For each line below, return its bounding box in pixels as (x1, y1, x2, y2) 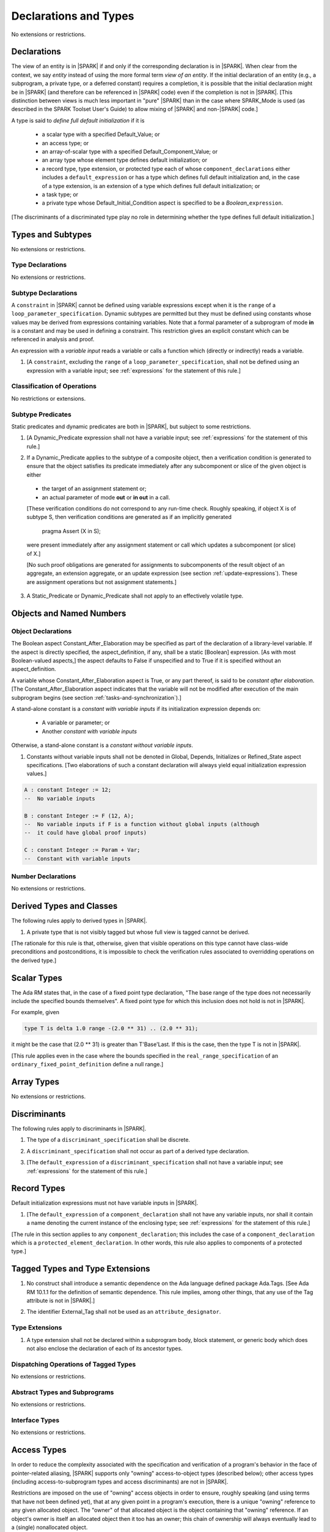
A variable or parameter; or (42, 719, 110, 726)
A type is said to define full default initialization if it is (11, 116, 145, 124)
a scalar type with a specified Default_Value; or (42, 131, 160, 138)
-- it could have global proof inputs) (24, 829, 147, 836)
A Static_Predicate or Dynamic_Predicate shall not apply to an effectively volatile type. (26, 592, 244, 600)
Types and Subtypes (11, 229, 92, 240)
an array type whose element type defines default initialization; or (42, 156, 208, 164)
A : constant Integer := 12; (24, 786, 112, 794)
